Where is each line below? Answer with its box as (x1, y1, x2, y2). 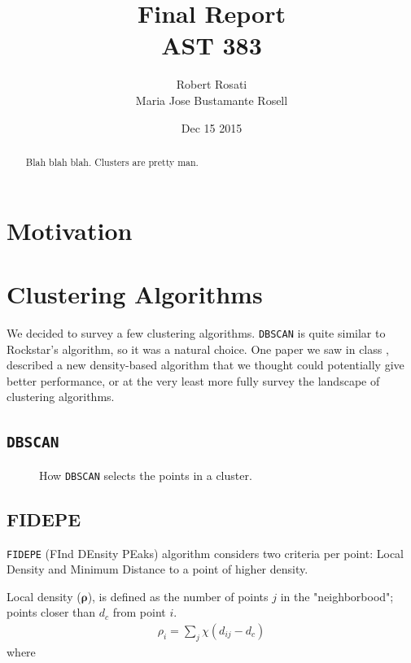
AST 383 (161, 28, 262, 62)
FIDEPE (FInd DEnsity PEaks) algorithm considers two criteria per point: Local (7, 544, 404, 561)
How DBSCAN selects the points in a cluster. (39, 466, 252, 483)
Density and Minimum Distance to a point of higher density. (7, 560, 308, 578)
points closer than (7, 604, 96, 621)
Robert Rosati (176, 76, 247, 93)
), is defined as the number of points (87, 587, 269, 604)
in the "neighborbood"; (280, 587, 394, 604)
